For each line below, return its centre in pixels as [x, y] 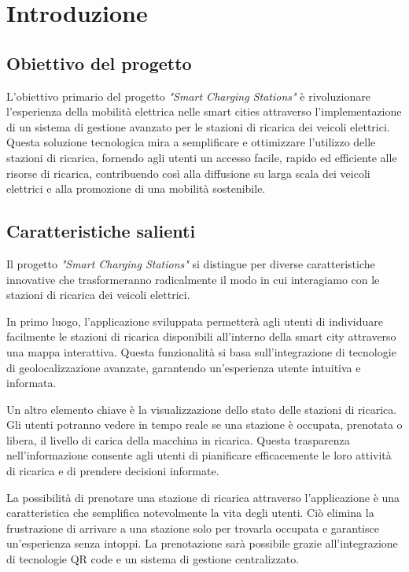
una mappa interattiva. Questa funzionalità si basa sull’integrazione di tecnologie [201, 351]
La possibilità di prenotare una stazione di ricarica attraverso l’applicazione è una [203, 497]
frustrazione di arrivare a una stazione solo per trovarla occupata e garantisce [193, 528]
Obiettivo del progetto [99, 63]
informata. [31, 383]
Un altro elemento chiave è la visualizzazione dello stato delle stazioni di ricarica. [202, 409]
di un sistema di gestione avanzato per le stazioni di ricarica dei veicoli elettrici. [198, 126]
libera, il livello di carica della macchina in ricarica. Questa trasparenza [178, 439]
